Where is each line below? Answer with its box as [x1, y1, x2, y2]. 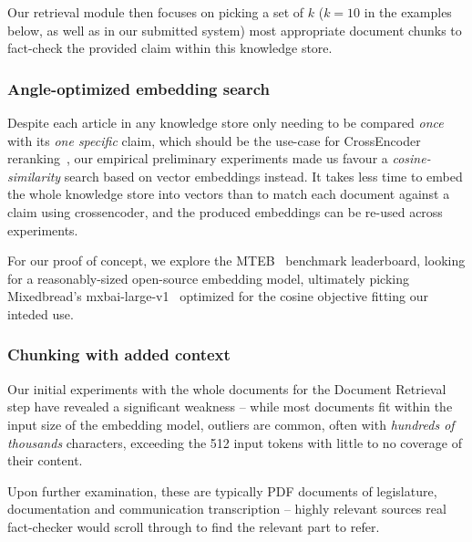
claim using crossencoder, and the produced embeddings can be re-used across [7, 202, 443, 221]
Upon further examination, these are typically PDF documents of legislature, [7, 481, 437, 500]
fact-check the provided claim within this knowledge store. [7, 38, 333, 57]
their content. [7, 451, 83, 470]
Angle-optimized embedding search [7, 77, 271, 99]
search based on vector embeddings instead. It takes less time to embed [64, 166, 463, 185]
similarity [7, 166, 61, 185]
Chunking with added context [7, 343, 231, 366]
